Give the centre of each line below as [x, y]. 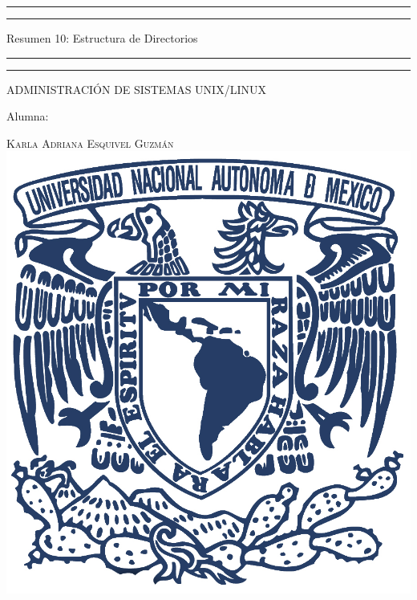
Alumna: [28, 116]
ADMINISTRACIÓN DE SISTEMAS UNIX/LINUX [136, 89]
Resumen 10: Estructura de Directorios [102, 38]
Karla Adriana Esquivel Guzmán [90, 143]
